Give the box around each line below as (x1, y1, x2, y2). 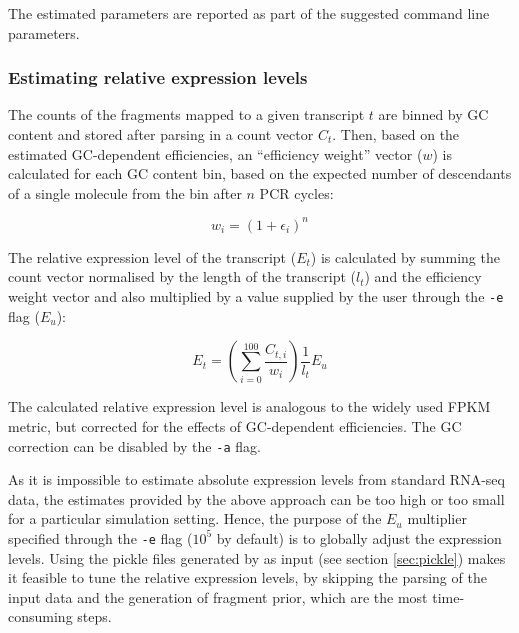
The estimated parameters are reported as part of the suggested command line (8, 3, 490, 23)
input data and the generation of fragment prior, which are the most (8, 586, 428, 607)
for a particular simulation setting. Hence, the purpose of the (8, 508, 382, 529)
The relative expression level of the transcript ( (8, 246, 297, 267)
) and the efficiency (364, 266, 482, 287)
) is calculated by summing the (310, 246, 500, 267)
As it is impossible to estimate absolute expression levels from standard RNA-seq (8, 469, 505, 490)
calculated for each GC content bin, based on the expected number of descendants (8, 163, 512, 184)
